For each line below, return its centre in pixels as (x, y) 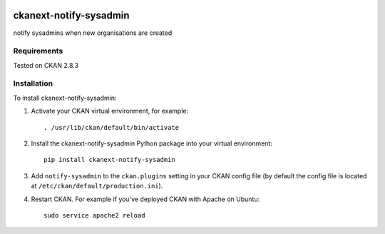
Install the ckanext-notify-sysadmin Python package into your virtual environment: (152, 143)
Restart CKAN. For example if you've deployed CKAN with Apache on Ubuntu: (145, 199)
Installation (33, 83)
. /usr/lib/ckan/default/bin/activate (112, 127)
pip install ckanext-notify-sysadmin (110, 160)
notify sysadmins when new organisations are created (93, 33)
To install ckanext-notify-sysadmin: (65, 98)
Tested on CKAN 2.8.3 (46, 65)
